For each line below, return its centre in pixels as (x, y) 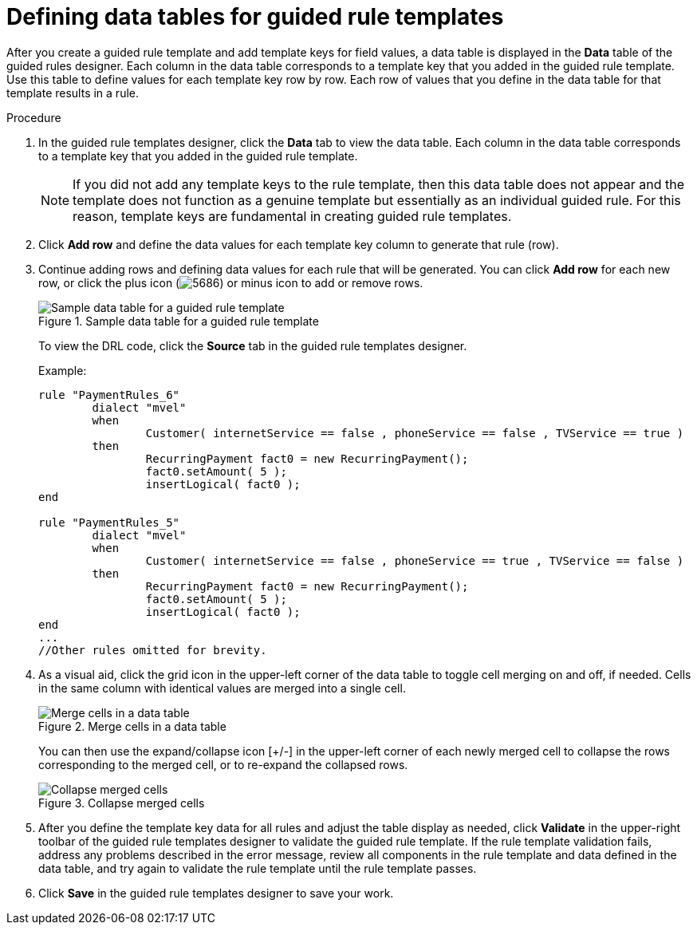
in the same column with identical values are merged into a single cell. (222, 688)
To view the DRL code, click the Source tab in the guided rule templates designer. (253, 345)
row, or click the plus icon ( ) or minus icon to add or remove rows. (231, 282)
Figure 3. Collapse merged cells (122, 803)
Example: (63, 370)
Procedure (34, 117)
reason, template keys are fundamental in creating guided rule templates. (292, 216)
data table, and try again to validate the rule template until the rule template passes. (258, 868)
